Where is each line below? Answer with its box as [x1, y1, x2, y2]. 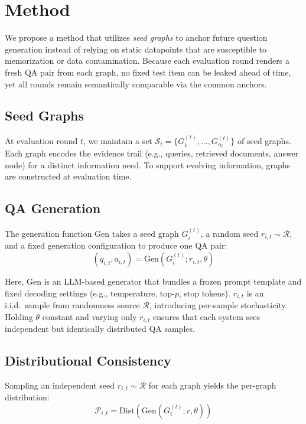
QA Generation [5, 199, 101, 217]
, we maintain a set [83, 135, 152, 147]
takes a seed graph [112, 227, 179, 239]
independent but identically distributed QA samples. [5, 322, 195, 335]
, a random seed [200, 227, 259, 239]
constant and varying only [42, 310, 137, 322]
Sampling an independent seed [5, 379, 115, 391]
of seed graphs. [237, 135, 291, 147]
